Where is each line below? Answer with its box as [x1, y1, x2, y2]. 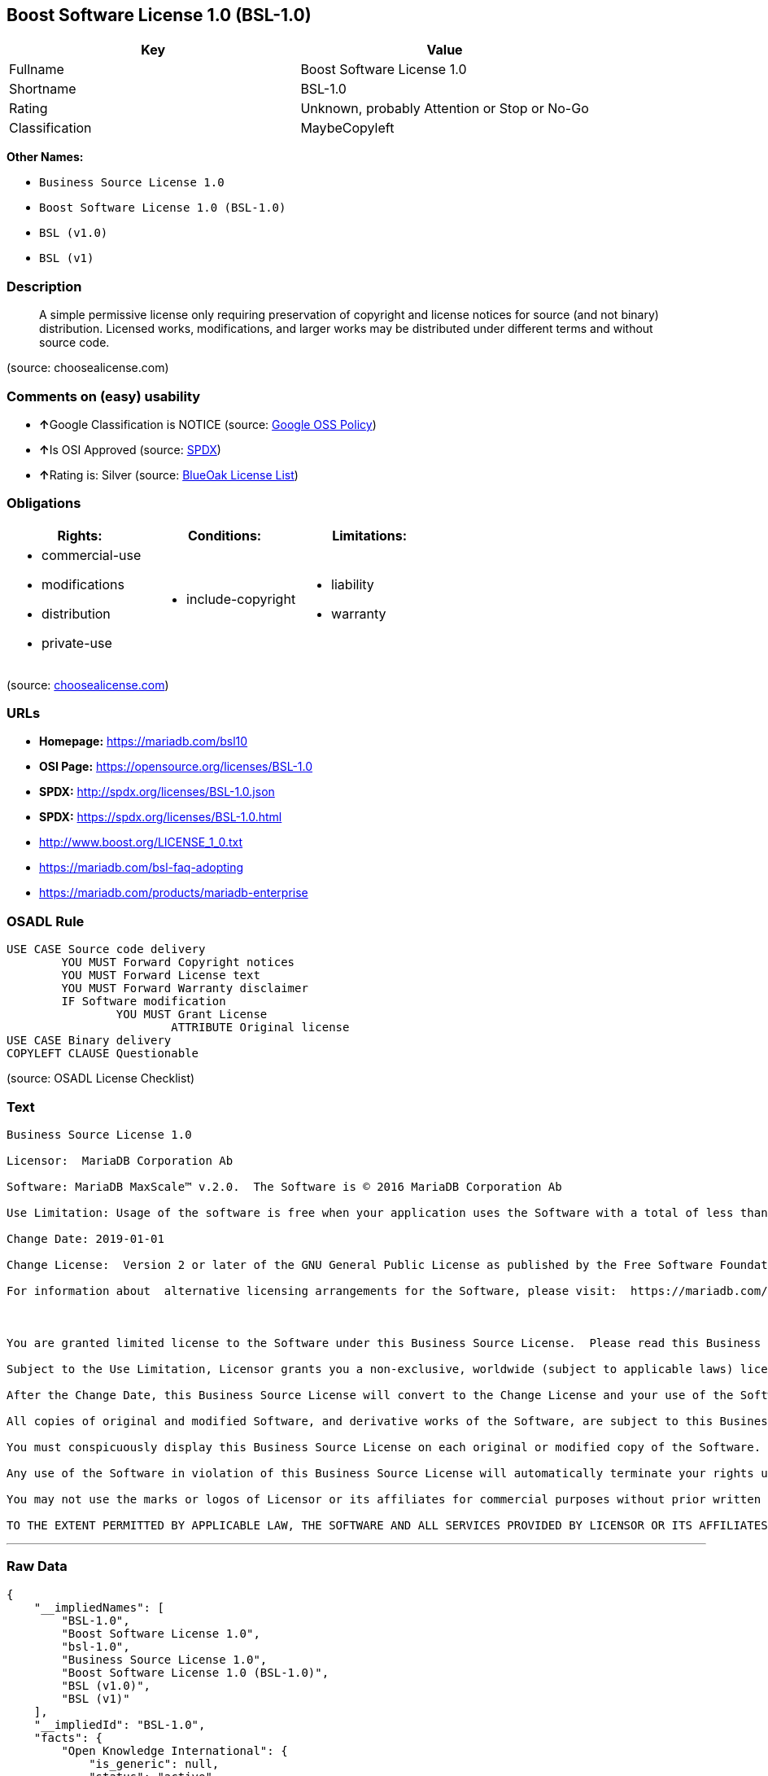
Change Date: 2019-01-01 [7, 1231, 164, 1245]
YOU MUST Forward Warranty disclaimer [61, 982, 308, 995]
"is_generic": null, [89, 1756, 220, 1770]
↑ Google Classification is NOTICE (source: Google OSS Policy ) [39, 417, 377, 431]
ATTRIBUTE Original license [171, 1021, 350, 1035]
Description [7, 278, 82, 295]
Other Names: [7, 150, 84, 164]
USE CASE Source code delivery [7, 943, 206, 956]
